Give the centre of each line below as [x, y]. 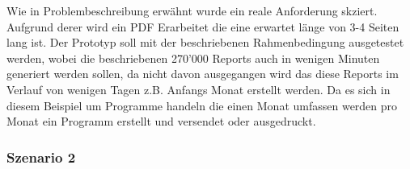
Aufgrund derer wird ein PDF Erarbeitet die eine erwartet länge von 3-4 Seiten [203, 26]
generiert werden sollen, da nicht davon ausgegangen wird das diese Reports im [203, 74]
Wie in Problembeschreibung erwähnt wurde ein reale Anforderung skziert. [192, 10]
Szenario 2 [41, 157]
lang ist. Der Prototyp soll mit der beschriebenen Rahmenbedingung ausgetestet [205, 42]
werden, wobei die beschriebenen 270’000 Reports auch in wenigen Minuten [193, 58]
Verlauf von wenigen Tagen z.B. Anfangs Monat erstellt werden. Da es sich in [199, 89]
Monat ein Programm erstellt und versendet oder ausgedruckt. [161, 121]
